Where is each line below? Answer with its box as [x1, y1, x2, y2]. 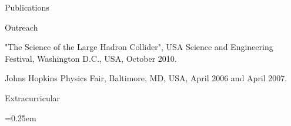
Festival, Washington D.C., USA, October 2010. [5, 52, 177, 64]
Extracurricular [5, 91, 61, 104]
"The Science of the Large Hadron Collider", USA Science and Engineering [5, 41, 273, 53]
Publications [5, 1, 49, 13]
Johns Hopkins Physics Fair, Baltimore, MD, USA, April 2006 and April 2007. [5, 72, 287, 84]
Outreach [5, 21, 38, 33]
